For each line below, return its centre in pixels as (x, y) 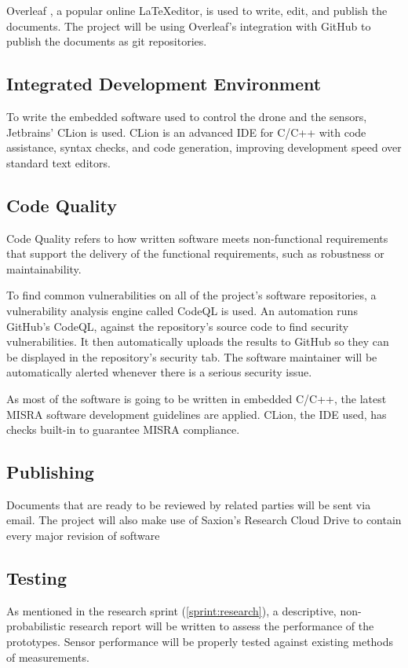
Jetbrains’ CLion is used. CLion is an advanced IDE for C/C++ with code (186, 132)
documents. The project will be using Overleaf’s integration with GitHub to (189, 26)
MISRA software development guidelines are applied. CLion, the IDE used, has (197, 414)
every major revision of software (83, 536)
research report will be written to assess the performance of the (222, 626)
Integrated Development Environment (164, 84)
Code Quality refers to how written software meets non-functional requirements (197, 238)
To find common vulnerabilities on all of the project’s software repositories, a (191, 295)
